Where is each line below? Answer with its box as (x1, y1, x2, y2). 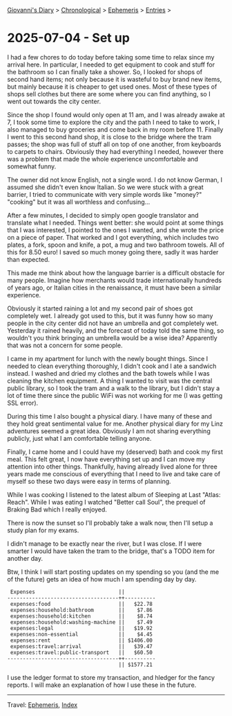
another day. (7, 554, 43, 562)
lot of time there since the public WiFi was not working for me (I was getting (7, 391, 223, 399)
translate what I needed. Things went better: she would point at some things (7, 218, 224, 227)
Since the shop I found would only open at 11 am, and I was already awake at (7, 110, 226, 119)
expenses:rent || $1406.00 (10, 637, 153, 644)
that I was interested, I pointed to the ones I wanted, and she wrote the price (7, 225, 224, 234)
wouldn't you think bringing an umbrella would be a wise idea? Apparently (7, 333, 217, 342)
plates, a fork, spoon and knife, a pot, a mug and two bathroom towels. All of (7, 241, 225, 249)
